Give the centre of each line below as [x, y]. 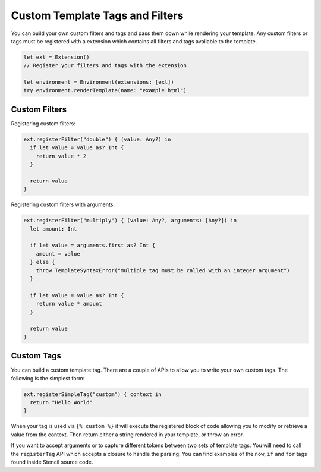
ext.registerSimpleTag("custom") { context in [92, 394]
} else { [43, 262]
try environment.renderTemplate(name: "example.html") [105, 90]
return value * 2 [61, 156]
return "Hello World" [62, 402]
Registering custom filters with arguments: [63, 204]
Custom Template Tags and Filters [97, 15]
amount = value [58, 254]
